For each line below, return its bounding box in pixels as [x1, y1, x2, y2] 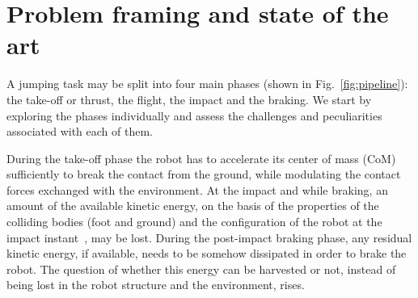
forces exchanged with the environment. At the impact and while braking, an [6, 181, 388, 198]
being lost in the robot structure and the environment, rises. [6, 276, 305, 293]
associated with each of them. [6, 123, 153, 140]
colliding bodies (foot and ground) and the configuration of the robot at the [6, 213, 382, 230]
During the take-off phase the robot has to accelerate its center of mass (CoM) [6, 149, 396, 166]
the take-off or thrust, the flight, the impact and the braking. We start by [6, 90, 372, 107]
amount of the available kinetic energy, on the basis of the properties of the [6, 197, 379, 214]
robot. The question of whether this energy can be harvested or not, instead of [6, 260, 396, 277]
